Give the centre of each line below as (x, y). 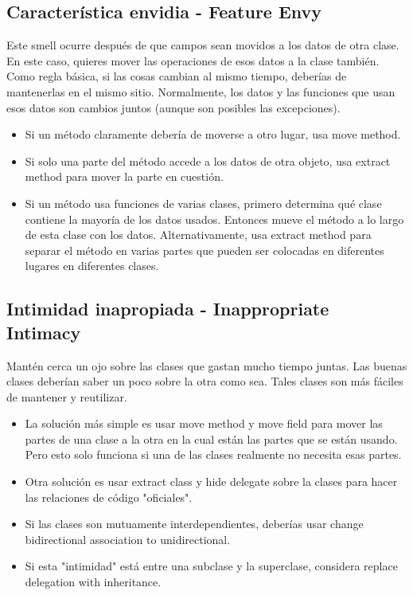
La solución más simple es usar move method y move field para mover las (204, 423)
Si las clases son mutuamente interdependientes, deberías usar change (194, 524)
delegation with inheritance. (93, 582)
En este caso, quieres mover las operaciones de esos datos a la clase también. (193, 60)
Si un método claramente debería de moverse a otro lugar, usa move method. (213, 134)
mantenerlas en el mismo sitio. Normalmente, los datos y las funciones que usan (201, 91)
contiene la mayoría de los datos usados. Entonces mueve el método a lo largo (214, 219)
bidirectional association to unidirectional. (128, 539)
